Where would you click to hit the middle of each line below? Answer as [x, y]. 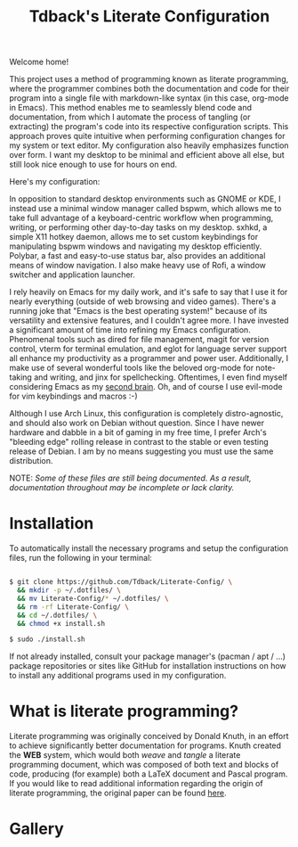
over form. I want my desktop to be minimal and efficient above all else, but [147, 155]
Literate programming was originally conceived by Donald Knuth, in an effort [149, 736]
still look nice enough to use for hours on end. [93, 164]
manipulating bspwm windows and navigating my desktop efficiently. [136, 246]
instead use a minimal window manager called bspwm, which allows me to [145, 209]
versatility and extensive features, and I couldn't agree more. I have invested [149, 321]
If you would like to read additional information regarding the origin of [137, 784]
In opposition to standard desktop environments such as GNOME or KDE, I [145, 199]
